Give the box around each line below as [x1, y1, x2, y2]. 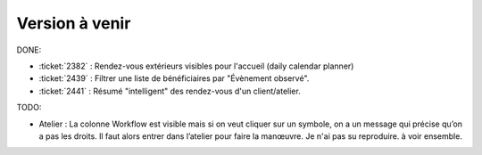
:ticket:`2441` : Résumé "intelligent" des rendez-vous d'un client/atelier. [38, 86, 301, 96]
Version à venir [16, 13, 131, 33]
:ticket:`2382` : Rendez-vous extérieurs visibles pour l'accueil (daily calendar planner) [38, 61, 354, 71]
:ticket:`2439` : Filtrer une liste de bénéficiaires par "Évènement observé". [38, 73, 310, 84]
